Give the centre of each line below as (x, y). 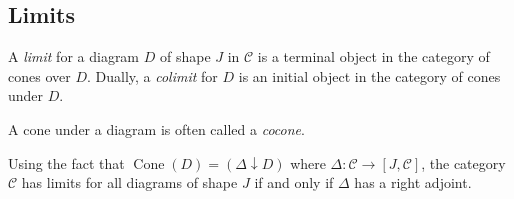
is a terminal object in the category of (373, 56)
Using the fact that (66, 162)
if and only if (294, 182)
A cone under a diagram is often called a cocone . (156, 128)
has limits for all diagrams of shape (129, 182)
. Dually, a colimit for (152, 75)
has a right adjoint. (413, 182)
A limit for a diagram (74, 56)
